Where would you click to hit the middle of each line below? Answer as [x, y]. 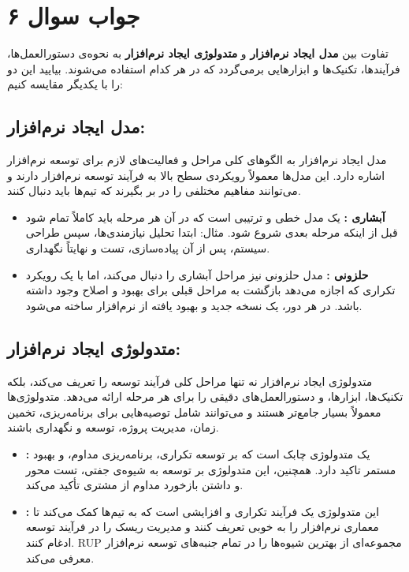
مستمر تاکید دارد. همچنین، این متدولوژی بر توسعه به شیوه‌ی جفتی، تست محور [211, 469]
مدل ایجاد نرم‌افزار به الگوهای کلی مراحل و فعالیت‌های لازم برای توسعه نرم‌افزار [197, 160]
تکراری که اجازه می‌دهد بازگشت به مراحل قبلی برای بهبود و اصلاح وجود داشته [210, 290]
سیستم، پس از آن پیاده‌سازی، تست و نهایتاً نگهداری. [148, 248]
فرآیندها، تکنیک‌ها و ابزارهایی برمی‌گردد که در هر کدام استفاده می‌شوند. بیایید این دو [204, 68]
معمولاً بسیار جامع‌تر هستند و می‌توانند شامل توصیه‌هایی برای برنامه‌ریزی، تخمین [194, 411]
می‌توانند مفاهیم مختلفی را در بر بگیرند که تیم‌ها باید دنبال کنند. [154, 191]
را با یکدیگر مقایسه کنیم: [65, 84]
